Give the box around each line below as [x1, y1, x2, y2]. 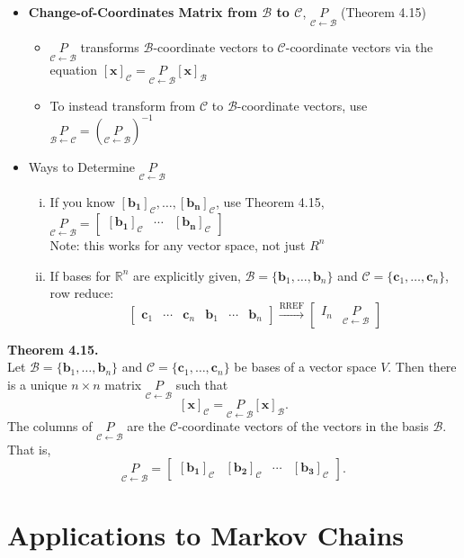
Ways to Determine [28, 157, 135, 175]
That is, [7, 439, 51, 458]
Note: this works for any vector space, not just [49, 235, 306, 254]
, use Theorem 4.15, [215, 192, 325, 211]
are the [127, 417, 166, 436]
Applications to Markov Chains [7, 516, 405, 553]
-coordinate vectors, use [236, 95, 368, 114]
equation [49, 60, 98, 79]
